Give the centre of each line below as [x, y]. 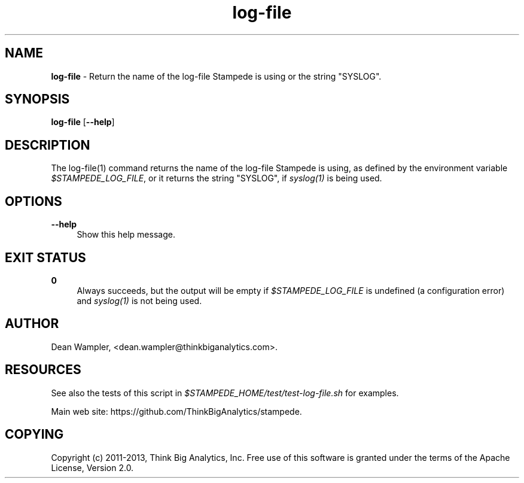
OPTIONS [33, 201]
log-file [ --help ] [83, 122]
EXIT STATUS [45, 257]
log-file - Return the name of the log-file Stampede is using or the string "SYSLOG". [216, 76]
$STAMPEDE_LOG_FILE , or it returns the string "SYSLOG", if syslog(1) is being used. [217, 178]
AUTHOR [32, 324]
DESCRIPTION [48, 145]
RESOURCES [43, 370]
